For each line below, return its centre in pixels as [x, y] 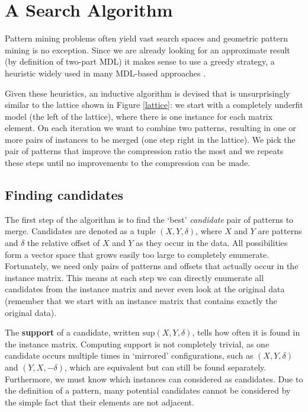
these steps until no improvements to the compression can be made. [128, 163]
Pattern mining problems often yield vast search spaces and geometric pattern [146, 38]
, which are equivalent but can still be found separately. [166, 367]
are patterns [280, 231]
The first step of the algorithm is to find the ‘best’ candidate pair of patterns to [149, 219]
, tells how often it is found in [246, 332]
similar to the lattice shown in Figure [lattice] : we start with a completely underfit [154, 105]
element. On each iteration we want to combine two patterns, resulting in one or [150, 128]
